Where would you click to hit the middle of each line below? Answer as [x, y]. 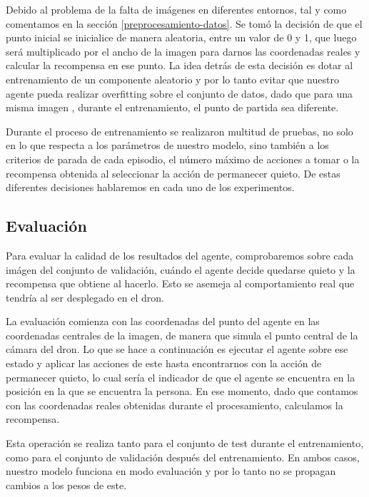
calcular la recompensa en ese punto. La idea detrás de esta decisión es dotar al [180, 65]
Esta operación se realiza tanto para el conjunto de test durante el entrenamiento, [185, 443]
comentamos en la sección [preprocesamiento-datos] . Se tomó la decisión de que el [184, 23]
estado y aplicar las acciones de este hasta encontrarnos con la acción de [164, 363]
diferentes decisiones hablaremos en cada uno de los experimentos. [150, 187]
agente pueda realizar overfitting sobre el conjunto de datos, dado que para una [180, 93]
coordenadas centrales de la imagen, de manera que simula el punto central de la [182, 335]
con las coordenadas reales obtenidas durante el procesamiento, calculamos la [175, 405]
